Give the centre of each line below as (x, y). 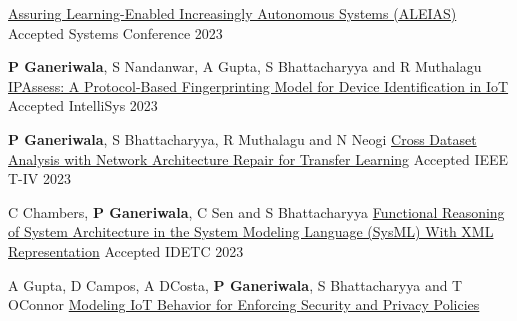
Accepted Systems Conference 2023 (115, 32)
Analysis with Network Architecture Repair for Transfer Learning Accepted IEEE (258, 158)
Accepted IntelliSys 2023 (83, 105)
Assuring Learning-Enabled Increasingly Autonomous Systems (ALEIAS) (232, 13)
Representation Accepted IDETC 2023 (126, 250)
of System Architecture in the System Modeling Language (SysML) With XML (251, 231)
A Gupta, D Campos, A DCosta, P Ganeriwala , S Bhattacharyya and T (235, 284)
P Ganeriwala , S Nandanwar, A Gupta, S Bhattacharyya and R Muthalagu (245, 66)
